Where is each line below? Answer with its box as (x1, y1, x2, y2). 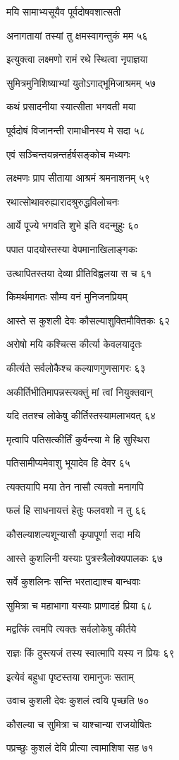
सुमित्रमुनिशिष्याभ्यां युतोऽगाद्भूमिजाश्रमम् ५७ (6, 75, 156, 90)
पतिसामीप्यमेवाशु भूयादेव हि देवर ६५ (6, 455, 130, 470)
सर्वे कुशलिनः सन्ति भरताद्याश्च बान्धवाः (6, 574, 141, 589)
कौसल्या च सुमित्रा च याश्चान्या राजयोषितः (6, 716, 152, 731)
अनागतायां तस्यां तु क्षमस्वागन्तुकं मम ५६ (6, 28, 148, 42)
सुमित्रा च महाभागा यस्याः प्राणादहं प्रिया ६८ (6, 597, 152, 612)
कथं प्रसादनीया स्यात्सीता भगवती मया (6, 99, 136, 114)
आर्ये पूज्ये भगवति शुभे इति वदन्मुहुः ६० (6, 218, 140, 233)
